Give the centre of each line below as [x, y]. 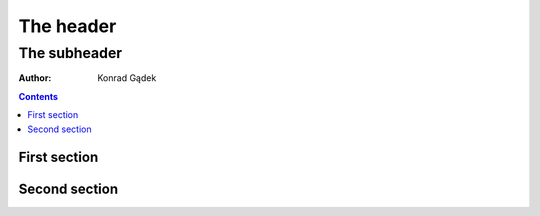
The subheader [70, 53]
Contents [38, 96]
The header [67, 26]
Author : [35, 78]
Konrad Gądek [127, 78]
